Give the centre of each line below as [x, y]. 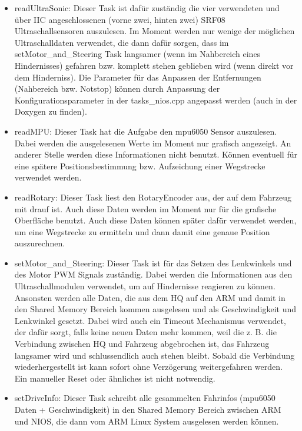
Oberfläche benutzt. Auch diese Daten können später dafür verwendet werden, [155, 220]
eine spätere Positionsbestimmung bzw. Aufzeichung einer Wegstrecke [140, 166]
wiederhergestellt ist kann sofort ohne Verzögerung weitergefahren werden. [148, 367]
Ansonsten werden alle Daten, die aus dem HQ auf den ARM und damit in [150, 297]
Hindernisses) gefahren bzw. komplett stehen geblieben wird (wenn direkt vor [154, 65]
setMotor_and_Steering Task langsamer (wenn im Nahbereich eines [137, 54]
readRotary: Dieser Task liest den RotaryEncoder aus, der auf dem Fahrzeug [153, 197]
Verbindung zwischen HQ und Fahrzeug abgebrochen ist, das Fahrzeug [142, 344]
